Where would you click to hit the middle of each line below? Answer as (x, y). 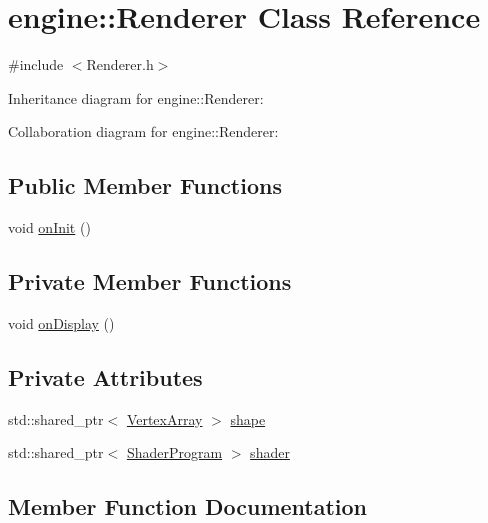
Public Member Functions (145, 185)
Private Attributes (105, 376)
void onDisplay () (61, 322)
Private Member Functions (150, 281)
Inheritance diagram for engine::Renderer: (136, 97)
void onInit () (49, 227)
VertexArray (164, 418)
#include (36, 64)
